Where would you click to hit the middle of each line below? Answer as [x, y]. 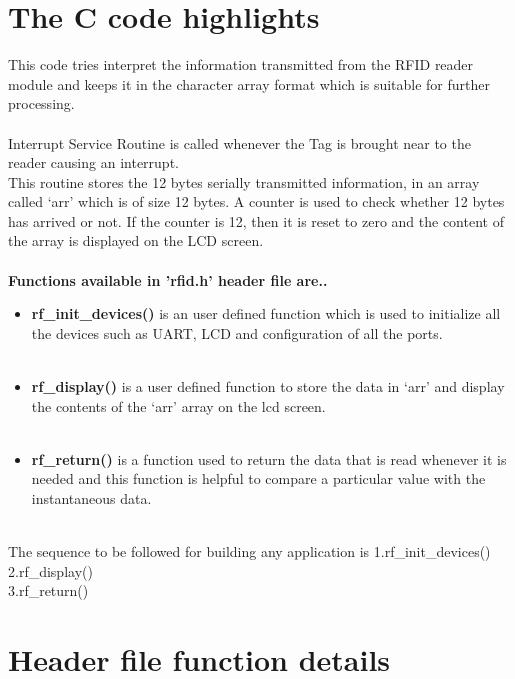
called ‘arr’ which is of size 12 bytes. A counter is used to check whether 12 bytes [256, 201]
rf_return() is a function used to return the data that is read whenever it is [269, 458]
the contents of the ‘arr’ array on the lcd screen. [178, 405]
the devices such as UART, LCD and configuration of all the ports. [237, 332]
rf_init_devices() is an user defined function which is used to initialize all [266, 313]
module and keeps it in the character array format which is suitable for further [249, 83]
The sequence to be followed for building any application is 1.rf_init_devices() [249, 551]
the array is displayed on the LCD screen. [136, 240]
